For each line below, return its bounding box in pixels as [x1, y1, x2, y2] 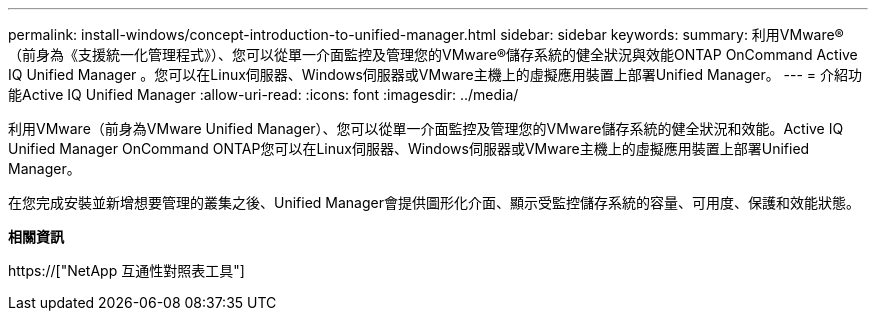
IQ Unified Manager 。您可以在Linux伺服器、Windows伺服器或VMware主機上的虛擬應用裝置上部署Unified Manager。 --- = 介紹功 [8, 66, 863, 83]
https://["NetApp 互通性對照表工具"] [8, 262, 245, 279]
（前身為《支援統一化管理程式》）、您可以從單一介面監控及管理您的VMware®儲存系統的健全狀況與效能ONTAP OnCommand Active [8, 46, 858, 63]
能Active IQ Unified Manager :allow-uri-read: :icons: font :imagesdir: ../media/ [8, 86, 519, 103]
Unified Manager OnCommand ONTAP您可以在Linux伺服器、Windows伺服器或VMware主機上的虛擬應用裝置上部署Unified [8, 140, 810, 157]
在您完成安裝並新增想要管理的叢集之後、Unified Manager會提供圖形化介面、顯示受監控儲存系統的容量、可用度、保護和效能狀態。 [8, 194, 860, 211]
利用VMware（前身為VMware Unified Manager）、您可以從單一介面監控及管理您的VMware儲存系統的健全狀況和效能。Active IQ [8, 120, 844, 137]
